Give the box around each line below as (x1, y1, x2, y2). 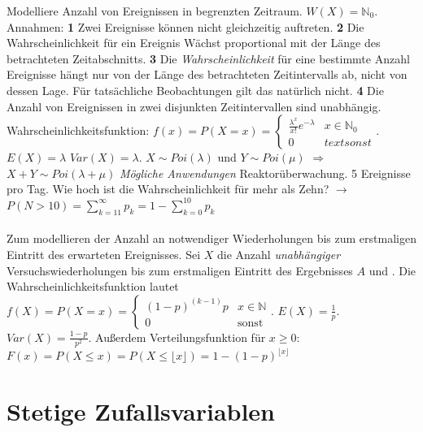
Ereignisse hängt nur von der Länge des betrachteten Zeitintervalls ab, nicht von (7, 66, 408, 83)
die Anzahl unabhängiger (216, 245, 341, 262)
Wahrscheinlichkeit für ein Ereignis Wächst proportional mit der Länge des (7, 34, 381, 51)
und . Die (368, 261, 416, 279)
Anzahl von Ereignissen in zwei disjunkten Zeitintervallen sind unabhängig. (7, 97, 382, 114)
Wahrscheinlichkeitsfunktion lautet (7, 278, 179, 295)
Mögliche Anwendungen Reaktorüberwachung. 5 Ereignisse (119, 164, 411, 181)
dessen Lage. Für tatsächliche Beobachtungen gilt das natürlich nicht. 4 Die (7, 81, 384, 98)
